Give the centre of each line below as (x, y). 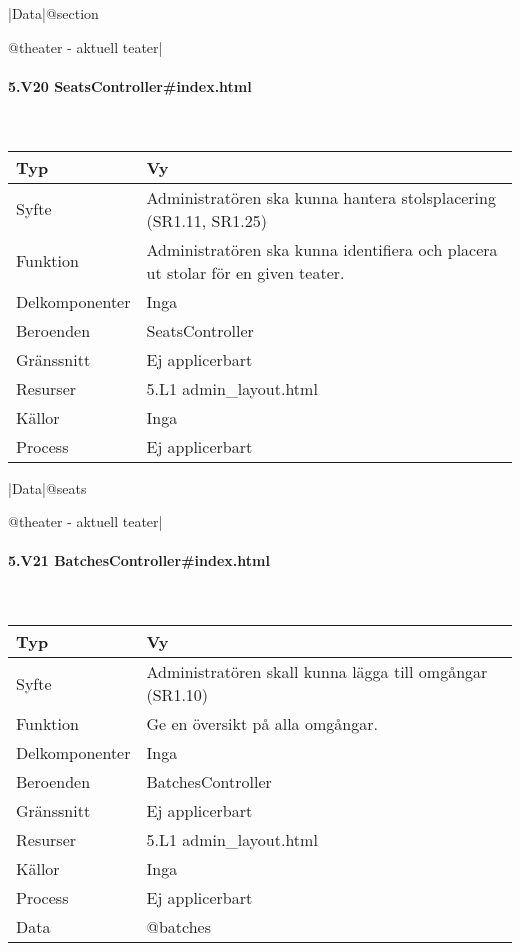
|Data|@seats (47, 487)
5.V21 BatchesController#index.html (139, 560)
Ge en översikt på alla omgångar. (262, 724)
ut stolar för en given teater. (245, 272)
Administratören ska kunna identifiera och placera (322, 249)
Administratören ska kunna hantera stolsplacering (321, 197)
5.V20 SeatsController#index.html (130, 85)
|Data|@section (53, 13)
